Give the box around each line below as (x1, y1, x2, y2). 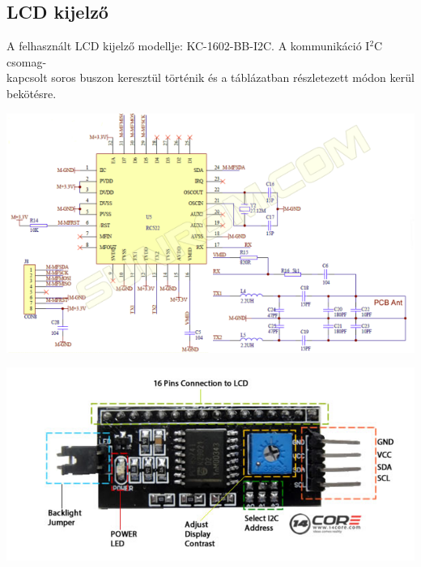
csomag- (6, 53, 47, 70)
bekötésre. (6, 84, 57, 101)
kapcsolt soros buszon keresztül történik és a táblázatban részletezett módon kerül (6, 69, 415, 86)
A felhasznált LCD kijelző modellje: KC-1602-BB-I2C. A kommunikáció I (6, 37, 370, 54)
